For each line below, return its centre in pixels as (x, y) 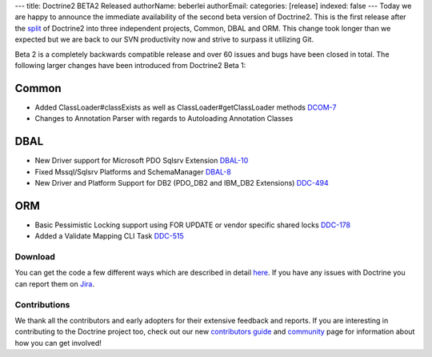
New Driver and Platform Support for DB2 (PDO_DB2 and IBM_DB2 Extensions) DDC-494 (182, 183)
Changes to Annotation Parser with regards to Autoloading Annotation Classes (164, 118)
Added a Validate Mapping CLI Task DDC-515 (109, 236)
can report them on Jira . (55, 283)
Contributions (42, 304)
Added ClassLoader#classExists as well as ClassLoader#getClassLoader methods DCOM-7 (186, 107)
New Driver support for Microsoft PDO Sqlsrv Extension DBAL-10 (142, 161)
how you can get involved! (58, 343)
